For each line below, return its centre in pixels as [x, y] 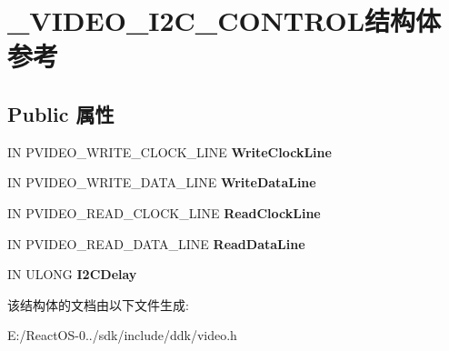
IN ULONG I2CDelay [72, 274]
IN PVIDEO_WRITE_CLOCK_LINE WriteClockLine [170, 151]
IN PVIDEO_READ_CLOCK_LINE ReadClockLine [164, 212]
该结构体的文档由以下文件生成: [98, 304]
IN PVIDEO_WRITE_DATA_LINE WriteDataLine [162, 182]
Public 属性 [61, 113]
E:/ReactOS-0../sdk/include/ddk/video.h [122, 335]
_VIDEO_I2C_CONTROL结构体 [224, 20]
